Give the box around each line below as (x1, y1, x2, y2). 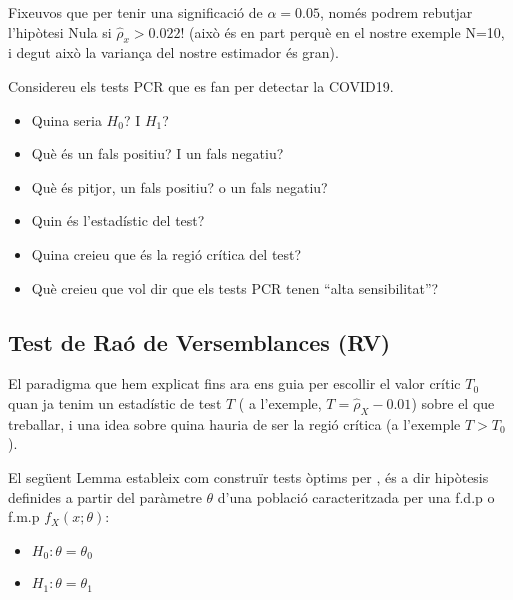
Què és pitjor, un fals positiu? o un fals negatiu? (31, 176, 328, 197)
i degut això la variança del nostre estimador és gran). (8, 42, 339, 63)
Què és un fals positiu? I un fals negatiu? (31, 143, 284, 164)
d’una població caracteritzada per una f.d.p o (217, 486, 495, 507)
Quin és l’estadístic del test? (31, 210, 205, 231)
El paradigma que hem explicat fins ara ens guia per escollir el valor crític (8, 373, 461, 394)
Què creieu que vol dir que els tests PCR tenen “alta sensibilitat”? (31, 277, 439, 298)
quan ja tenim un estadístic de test (8, 392, 222, 413)
